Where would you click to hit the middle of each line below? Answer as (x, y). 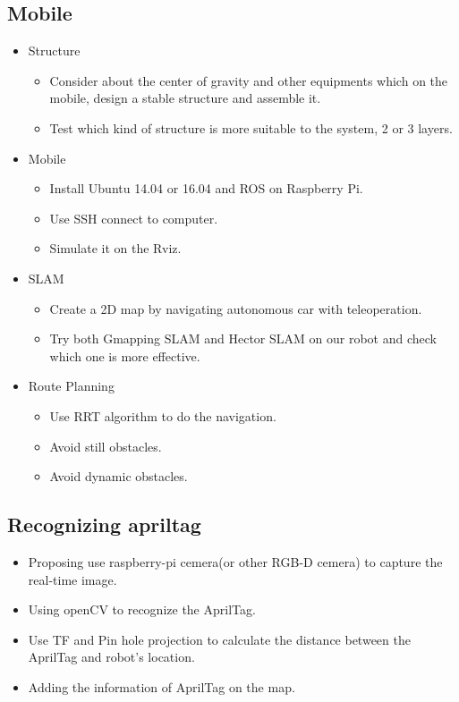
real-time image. (72, 579)
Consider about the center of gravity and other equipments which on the (249, 80)
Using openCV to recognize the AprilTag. (142, 609)
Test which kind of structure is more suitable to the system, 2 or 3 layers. (251, 127)
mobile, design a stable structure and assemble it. (185, 98)
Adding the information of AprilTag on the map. (161, 686)
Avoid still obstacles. (106, 446)
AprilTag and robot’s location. (111, 657)
